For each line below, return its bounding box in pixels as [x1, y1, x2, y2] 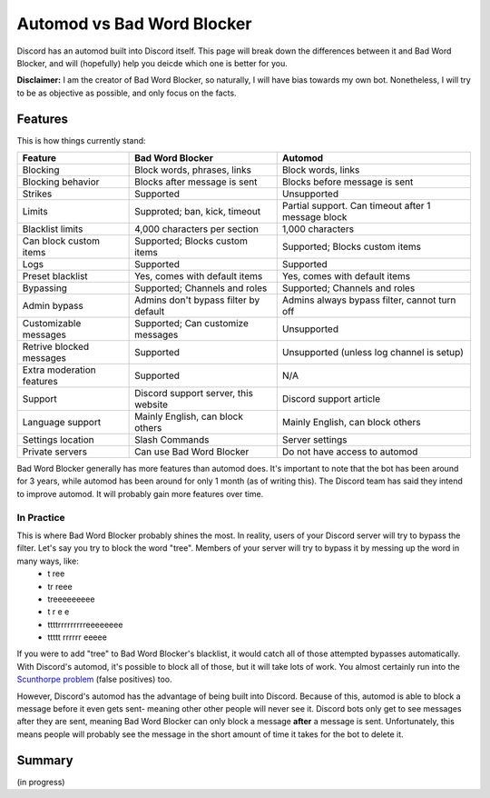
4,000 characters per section [134, 223, 259, 235]
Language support [22, 416, 102, 429]
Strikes [22, 187, 53, 200]
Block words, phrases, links [134, 164, 252, 176]
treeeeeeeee [47, 594, 95, 604]
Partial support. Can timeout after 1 [281, 200, 431, 213]
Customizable [22, 317, 82, 330]
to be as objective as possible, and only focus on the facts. [16, 87, 237, 98]
